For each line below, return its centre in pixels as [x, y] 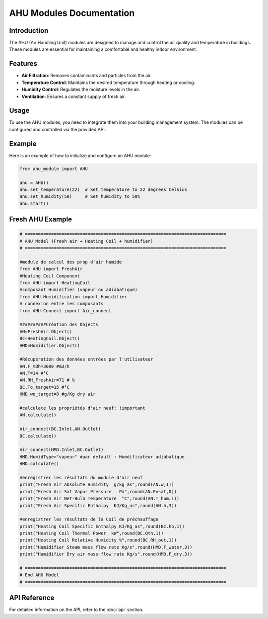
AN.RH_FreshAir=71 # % [47, 380]
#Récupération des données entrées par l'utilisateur [86, 359]
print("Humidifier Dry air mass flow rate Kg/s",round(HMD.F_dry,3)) [106, 554]
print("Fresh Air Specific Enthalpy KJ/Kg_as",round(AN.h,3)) [98, 505]
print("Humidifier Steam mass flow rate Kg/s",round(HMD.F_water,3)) [106, 547]
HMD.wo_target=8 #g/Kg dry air [58, 394]
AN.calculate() [38, 415]
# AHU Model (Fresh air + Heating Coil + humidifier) [86, 241]
